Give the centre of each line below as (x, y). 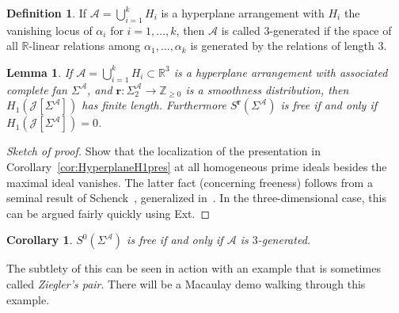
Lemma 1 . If (40, 72)
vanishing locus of (49, 30)
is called (241, 30)
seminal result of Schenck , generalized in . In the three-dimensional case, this (196, 198)
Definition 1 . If (47, 13)
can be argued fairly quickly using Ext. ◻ (108, 213)
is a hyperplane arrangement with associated (281, 72)
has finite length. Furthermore (154, 105)
